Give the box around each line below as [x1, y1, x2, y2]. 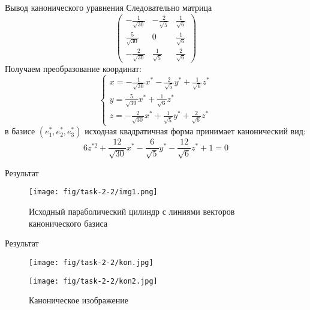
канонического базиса [29, 216, 108, 229]
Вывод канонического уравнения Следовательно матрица [5, 1, 212, 13]
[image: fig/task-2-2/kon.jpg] [29, 258, 154, 267]
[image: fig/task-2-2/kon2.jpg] [29, 276, 158, 285]
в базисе [5, 125, 35, 137]
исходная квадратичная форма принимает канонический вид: [85, 125, 306, 137]
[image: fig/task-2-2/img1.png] [29, 188, 158, 197]
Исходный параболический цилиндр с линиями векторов [29, 205, 235, 218]
